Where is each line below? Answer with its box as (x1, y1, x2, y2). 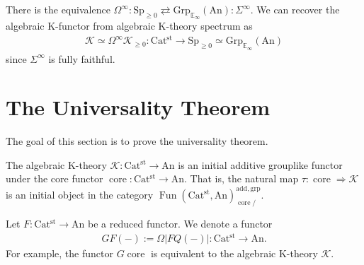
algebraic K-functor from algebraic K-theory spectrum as (6, 18, 253, 33)
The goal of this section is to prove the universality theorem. (6, 134, 268, 148)
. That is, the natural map (184, 171, 299, 186)
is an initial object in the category (6, 187, 154, 201)
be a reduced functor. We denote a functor (88, 216, 273, 231)
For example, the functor (6, 246, 113, 261)
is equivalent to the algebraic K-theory (150, 246, 318, 261)
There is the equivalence (6, 2, 110, 16)
